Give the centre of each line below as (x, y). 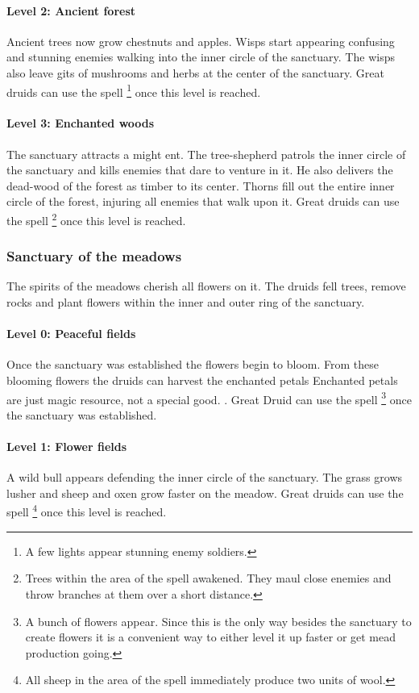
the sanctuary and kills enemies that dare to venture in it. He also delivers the (200, 170)
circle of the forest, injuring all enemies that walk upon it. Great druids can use (203, 201)
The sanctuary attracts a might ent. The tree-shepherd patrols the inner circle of (206, 154)
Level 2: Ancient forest (71, 10)
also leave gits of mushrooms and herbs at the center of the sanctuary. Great (195, 72)
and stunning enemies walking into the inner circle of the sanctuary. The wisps (201, 57)
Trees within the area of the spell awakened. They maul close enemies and (208, 578)
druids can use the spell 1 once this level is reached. (134, 90)
